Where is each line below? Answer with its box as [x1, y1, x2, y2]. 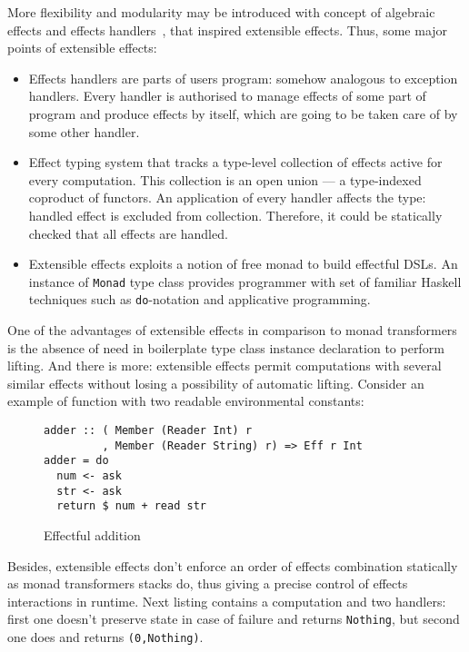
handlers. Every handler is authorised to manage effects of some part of [28, 86, 426, 105]
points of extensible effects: [7, 38, 157, 57]
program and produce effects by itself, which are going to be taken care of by [28, 104, 458, 123]
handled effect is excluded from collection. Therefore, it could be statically [28, 205, 443, 224]
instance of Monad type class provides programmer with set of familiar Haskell [28, 272, 462, 291]
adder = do [44, 454, 109, 468]
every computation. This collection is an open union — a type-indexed [28, 170, 422, 189]
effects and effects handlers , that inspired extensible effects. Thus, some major [7, 20, 448, 39]
